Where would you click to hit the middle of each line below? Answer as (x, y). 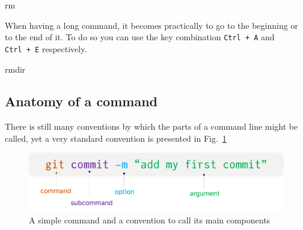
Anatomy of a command (81, 101)
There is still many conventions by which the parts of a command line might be (151, 126)
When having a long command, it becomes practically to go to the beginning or (151, 25)
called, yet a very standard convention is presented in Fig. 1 (116, 138)
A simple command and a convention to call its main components (150, 219)
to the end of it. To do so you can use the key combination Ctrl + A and (140, 37)
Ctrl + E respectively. (46, 48)
